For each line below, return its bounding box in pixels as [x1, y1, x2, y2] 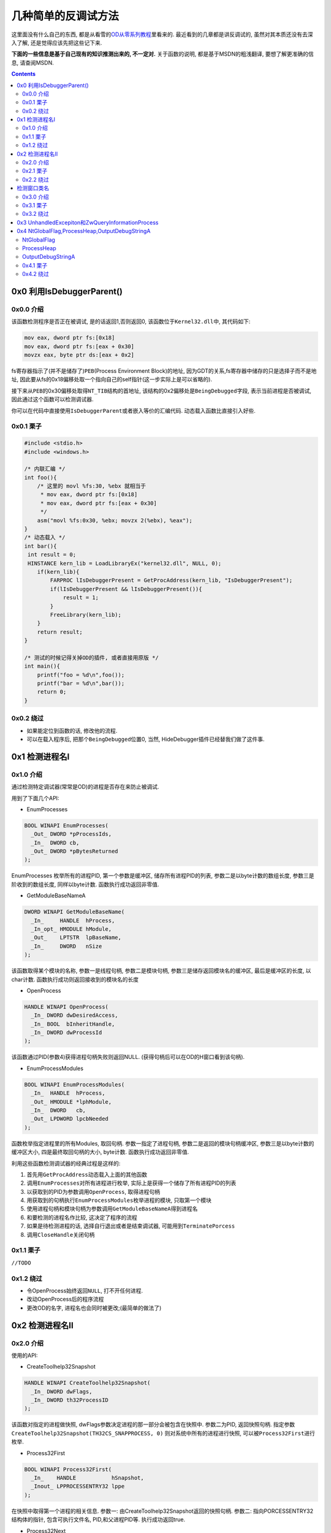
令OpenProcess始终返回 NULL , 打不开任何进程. [26, 1286, 143, 1294]
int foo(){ [24, 474, 57, 481]
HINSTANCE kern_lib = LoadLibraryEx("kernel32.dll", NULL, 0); [28, 560, 222, 567]
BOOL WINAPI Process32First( [24, 1466, 112, 1473]
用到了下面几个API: [11, 794, 59, 801]
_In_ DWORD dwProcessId [31, 1029, 102, 1036]
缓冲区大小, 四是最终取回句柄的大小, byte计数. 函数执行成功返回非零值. [11, 1149, 189, 1156]
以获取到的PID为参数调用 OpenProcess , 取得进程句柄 [26, 1188, 161, 1195]
